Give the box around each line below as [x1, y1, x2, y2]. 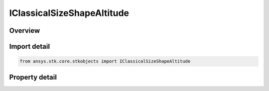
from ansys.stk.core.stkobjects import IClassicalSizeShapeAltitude [19, 59, 191, 64]
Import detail [9, 42, 50, 51]
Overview [9, 26, 40, 35]
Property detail [9, 73, 57, 82]
